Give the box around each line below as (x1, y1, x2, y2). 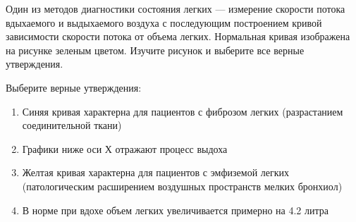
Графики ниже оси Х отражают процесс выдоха (22, 141, 228, 156)
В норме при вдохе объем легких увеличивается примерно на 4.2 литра (22, 202, 329, 217)
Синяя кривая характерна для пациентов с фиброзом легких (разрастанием (22, 104, 343, 118)
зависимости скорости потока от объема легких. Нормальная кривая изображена (6, 29, 350, 44)
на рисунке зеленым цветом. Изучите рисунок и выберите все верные (6, 42, 305, 57)
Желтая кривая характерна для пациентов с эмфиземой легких (22, 165, 290, 180)
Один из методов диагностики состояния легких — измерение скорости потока (6, 1, 345, 16)
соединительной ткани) (22, 118, 122, 132)
